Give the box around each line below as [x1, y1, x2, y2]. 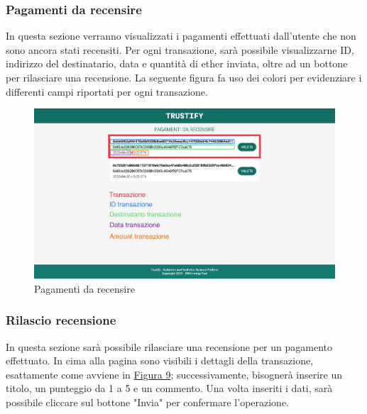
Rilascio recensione [6, 311, 116, 329]
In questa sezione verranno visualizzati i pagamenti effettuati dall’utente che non [6, 28, 356, 43]
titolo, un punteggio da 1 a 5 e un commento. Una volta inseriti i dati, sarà [6, 381, 333, 396]
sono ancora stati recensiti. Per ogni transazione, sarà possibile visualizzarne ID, [6, 42, 354, 57]
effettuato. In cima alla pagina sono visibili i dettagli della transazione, [6, 353, 314, 368]
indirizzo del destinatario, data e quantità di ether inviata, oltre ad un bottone [6, 56, 348, 71]
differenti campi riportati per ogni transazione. [6, 84, 208, 99]
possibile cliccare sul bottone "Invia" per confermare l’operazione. [6, 394, 290, 409]
